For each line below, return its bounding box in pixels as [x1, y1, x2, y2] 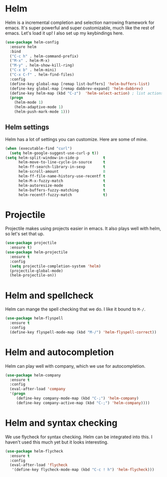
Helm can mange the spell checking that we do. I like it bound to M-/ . [5, 306, 146, 312]
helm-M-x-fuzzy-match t [18, 178, 106, 183]
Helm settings [5, 123, 50, 132]
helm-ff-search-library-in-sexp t [18, 164, 106, 169]
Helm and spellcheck [5, 290, 93, 301]
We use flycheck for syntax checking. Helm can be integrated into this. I [5, 434, 153, 440]
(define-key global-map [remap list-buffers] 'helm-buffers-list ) [9, 81, 150, 86]
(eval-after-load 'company [9, 387, 66, 392]
